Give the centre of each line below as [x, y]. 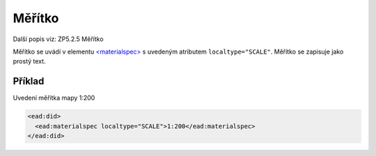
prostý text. [29, 61]
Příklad [29, 81]
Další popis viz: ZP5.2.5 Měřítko [58, 39]
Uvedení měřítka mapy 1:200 [54, 98]
